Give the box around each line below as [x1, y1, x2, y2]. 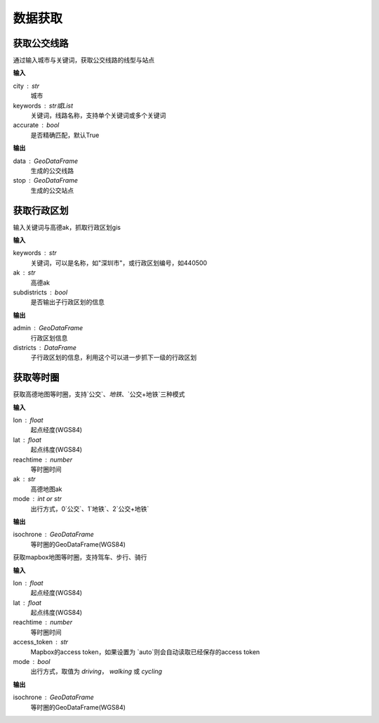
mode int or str [13, 495, 62, 503]
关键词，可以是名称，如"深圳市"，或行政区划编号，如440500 [30, 259, 207, 267]
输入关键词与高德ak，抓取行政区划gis [13, 223, 121, 231]
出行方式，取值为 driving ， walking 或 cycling [30, 667, 163, 676]
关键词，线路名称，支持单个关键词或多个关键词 [30, 111, 166, 119]
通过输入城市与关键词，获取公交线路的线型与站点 [13, 56, 154, 65]
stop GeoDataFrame [13, 176, 79, 185]
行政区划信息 [30, 334, 68, 342]
